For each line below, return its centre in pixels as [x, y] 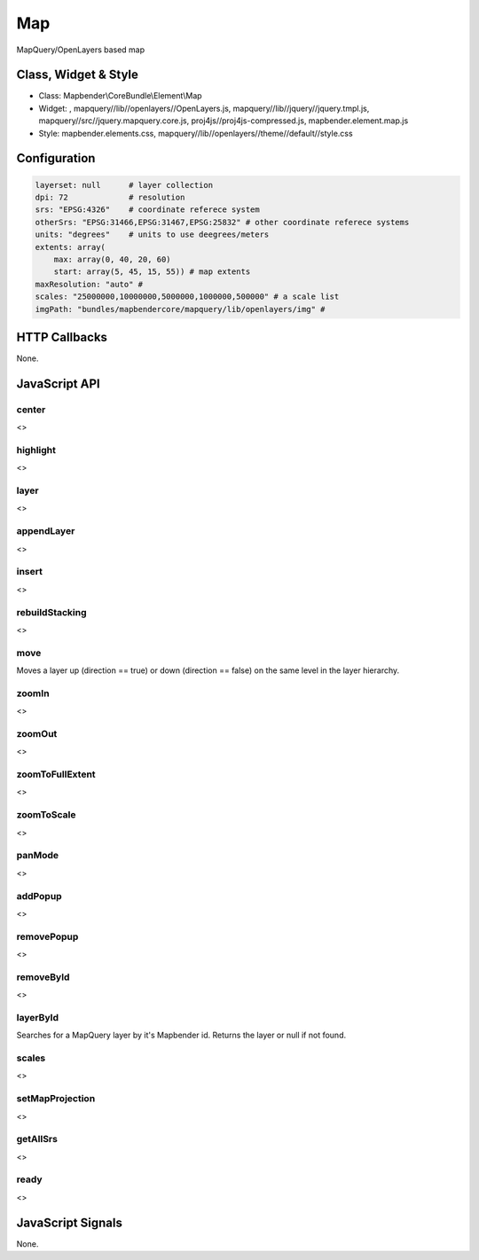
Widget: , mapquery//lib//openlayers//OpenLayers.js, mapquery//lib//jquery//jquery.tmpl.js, [204, 108]
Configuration [56, 158]
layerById [38, 1017]
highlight [36, 450]
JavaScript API [59, 383]
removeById [43, 977]
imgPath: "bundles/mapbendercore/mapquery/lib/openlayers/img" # [180, 309]
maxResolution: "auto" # [89, 284]
